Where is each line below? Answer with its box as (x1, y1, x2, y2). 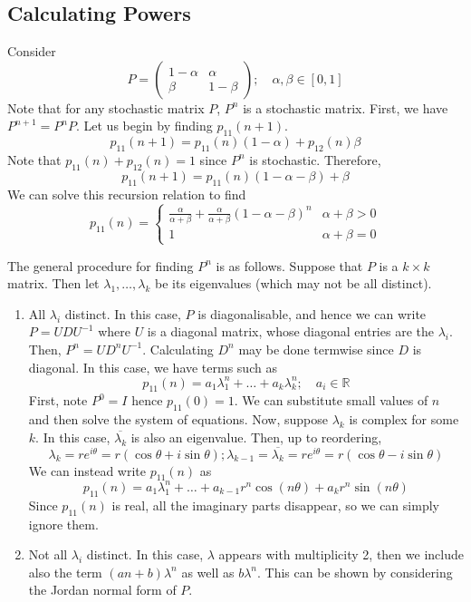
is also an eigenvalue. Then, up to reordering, (130, 427, 382, 446)
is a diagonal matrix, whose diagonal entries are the (147, 322, 434, 341)
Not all (28, 545, 68, 564)
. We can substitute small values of (234, 391, 428, 410)
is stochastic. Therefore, (249, 150, 381, 169)
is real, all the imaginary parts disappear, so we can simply (111, 495, 439, 514)
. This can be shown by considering (256, 562, 453, 581)
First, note (28, 391, 88, 410)
